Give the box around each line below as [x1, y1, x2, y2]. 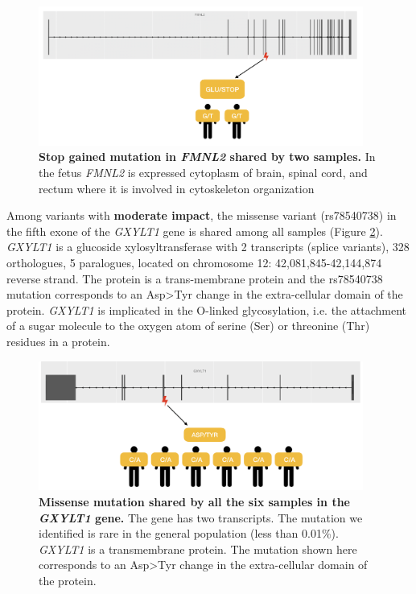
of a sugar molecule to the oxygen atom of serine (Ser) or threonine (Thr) [6, 317, 370, 334]
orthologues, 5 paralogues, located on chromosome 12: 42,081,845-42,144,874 [6, 254, 382, 270]
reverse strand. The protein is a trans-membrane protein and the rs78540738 [6, 270, 383, 287]
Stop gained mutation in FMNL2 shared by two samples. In [39, 148, 376, 165]
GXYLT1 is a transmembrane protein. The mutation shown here [39, 540, 357, 557]
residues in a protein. [6, 332, 110, 349]
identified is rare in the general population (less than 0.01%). [39, 525, 339, 542]
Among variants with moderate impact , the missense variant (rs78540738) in [6, 207, 397, 224]
